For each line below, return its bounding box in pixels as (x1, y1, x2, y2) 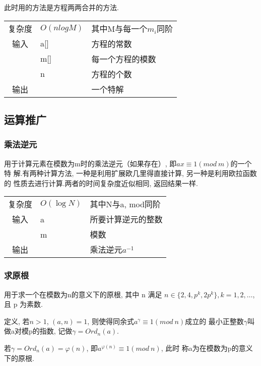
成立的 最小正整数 (185, 315, 244, 326)
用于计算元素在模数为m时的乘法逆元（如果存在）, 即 (4, 158, 177, 168)
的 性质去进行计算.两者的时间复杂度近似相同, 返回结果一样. (4, 177, 198, 188)
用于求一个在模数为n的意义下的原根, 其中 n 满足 (4, 289, 162, 299)
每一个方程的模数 (91, 53, 156, 65)
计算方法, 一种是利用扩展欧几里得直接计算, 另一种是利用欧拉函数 (43, 168, 257, 178)
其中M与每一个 (91, 22, 148, 34)
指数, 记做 (39, 326, 73, 336)
